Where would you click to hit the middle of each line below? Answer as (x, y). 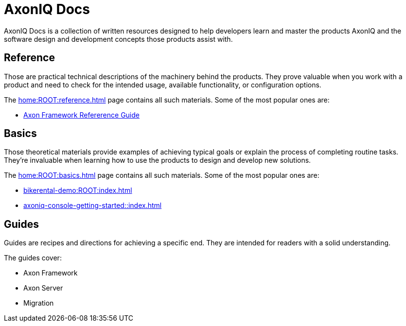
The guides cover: (33, 258)
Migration (39, 303)
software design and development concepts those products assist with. (118, 39)
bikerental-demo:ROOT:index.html (78, 190)
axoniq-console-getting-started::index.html (93, 206)
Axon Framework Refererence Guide (81, 115)
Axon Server (43, 288)
